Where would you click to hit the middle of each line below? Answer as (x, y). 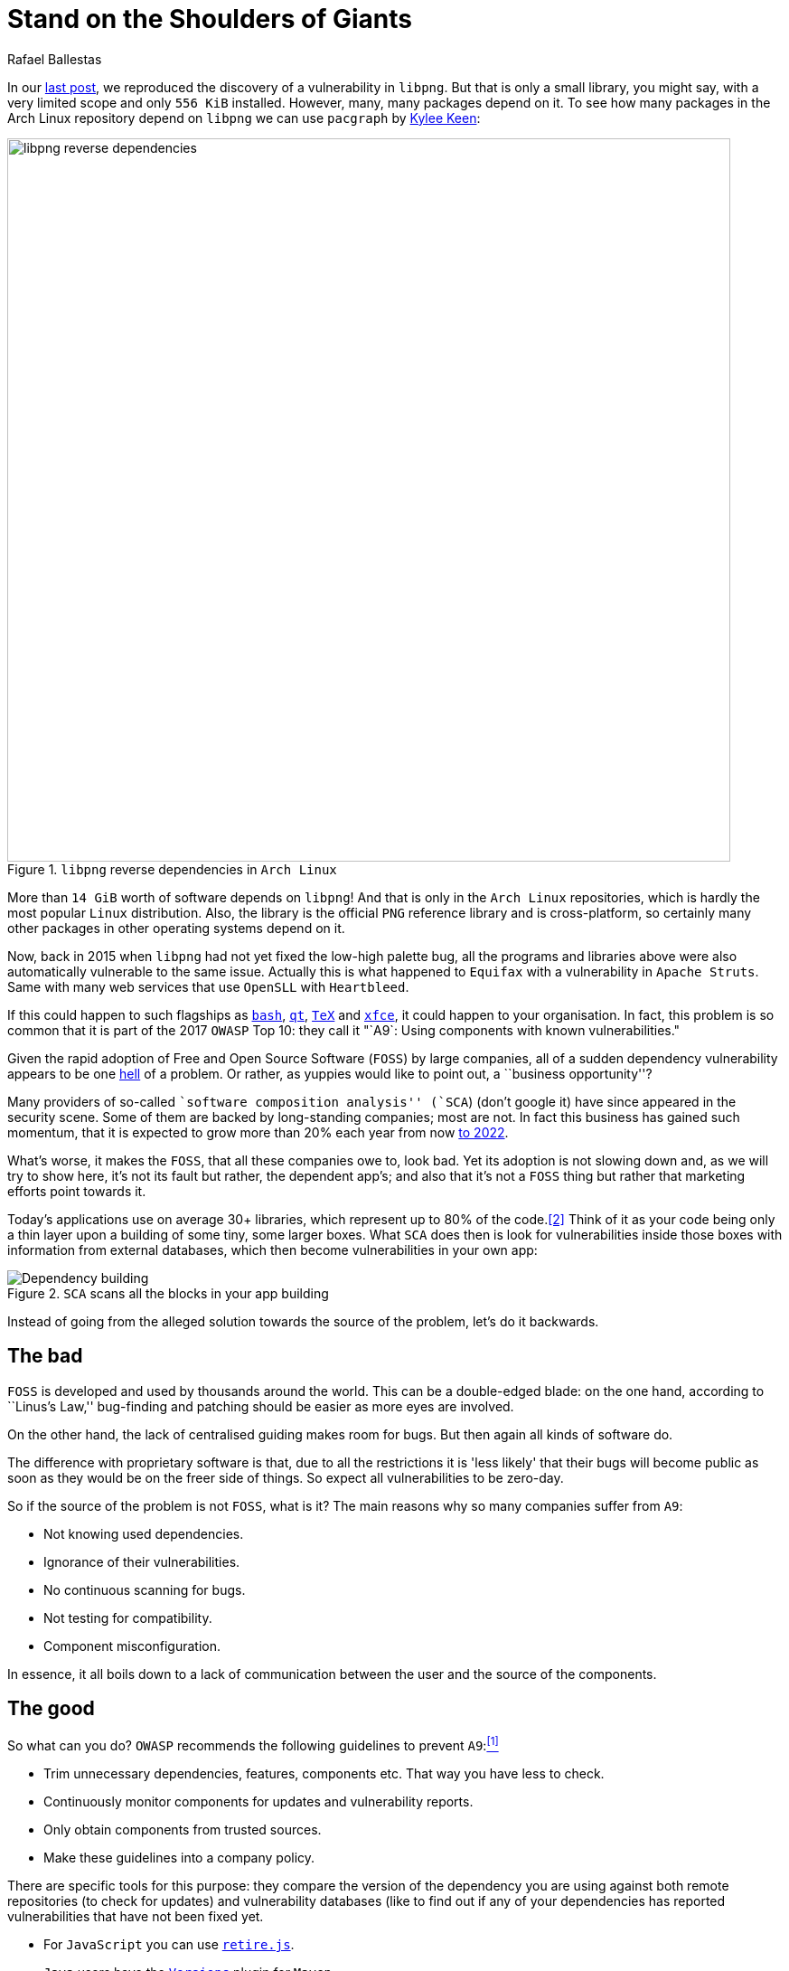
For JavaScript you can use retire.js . (169, 1945)
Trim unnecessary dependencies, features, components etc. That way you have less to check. (324, 1774)
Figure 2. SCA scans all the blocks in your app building (168, 1293)
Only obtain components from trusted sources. (183, 1830)
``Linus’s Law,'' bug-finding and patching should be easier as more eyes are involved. (261, 1406)
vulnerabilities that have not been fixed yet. (136, 1917)
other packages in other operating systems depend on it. (176, 928)
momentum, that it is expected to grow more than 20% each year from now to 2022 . (258, 1132)
